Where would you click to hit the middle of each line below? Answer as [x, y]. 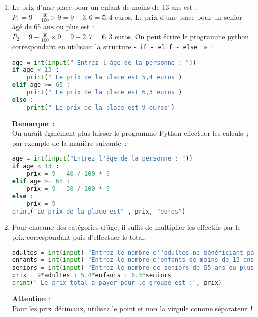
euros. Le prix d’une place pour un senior [178, 16]
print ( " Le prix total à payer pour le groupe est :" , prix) [117, 283]
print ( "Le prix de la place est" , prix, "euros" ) [99, 211]
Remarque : [33, 123]
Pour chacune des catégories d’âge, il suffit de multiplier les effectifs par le [126, 227]
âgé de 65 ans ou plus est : [54, 27]
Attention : [31, 298]
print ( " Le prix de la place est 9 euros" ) [100, 107]
